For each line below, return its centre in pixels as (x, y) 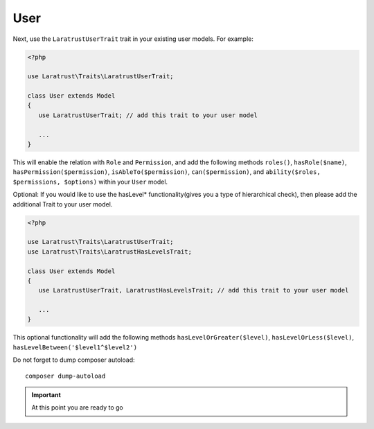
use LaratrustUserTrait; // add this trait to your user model (148, 115)
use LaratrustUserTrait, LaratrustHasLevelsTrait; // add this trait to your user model (194, 290)
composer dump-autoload (65, 376)
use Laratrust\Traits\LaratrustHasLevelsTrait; (109, 252)
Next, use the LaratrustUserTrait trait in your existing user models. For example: (133, 39)
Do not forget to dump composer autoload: (74, 360)
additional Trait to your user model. (63, 204)
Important (46, 395)
